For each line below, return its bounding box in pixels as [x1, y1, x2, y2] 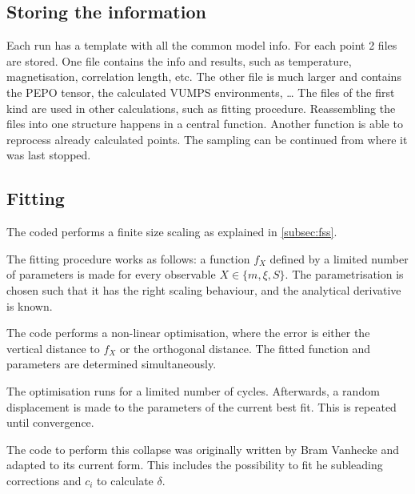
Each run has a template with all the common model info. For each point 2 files [6, 37, 397, 54]
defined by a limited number [269, 250, 409, 267]
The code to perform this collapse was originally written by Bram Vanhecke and [6, 440, 399, 457]
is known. [6, 297, 53, 314]
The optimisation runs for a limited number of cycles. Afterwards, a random [6, 382, 380, 399]
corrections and [6, 472, 82, 488]
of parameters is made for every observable [6, 266, 216, 283]
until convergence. [6, 414, 94, 431]
